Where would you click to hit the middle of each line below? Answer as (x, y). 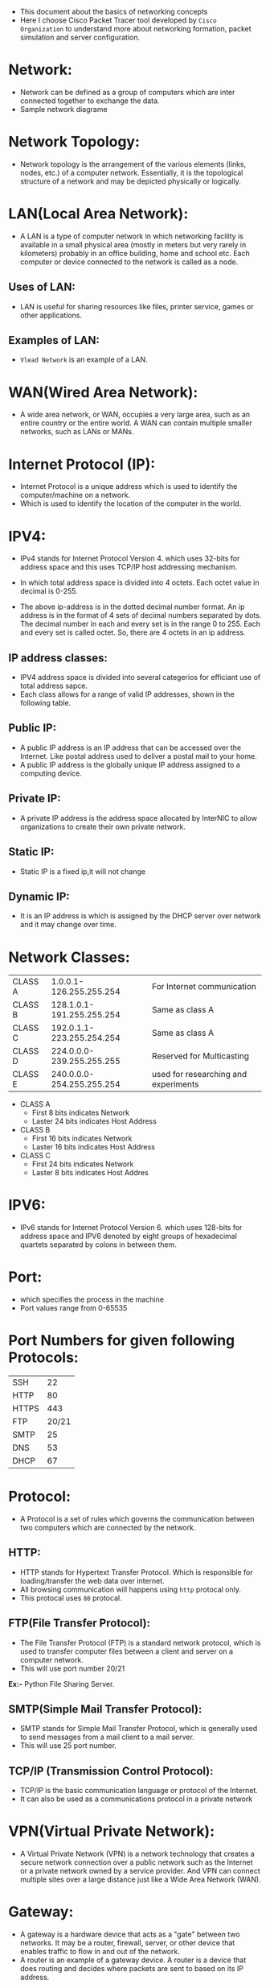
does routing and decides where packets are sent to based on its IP (131, 1969)
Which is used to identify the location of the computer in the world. (131, 503)
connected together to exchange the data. (90, 101)
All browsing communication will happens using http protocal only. (131, 1589)
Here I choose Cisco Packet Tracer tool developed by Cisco (118, 20)
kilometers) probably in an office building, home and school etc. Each (135, 253)
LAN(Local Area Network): (98, 214)
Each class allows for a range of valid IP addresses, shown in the (127, 694)
